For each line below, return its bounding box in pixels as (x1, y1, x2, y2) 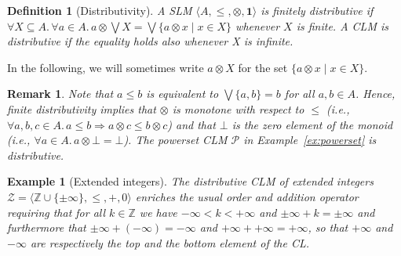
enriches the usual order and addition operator (135, 188, 359, 204)
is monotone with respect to (172, 100, 304, 117)
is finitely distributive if (261, 2, 374, 18)
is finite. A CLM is (296, 17, 388, 34)
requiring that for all (7, 204, 106, 220)
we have (139, 204, 177, 220)
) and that (167, 116, 216, 132)
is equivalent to (146, 85, 219, 102)
